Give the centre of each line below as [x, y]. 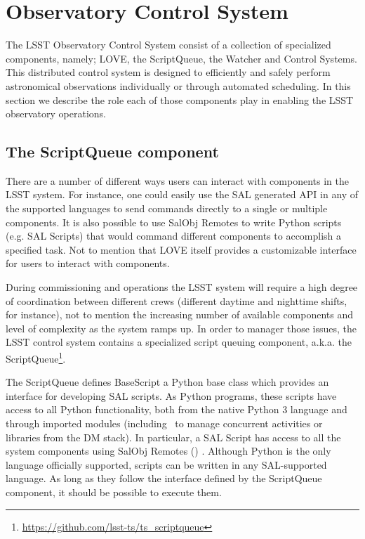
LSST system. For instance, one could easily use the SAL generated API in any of [182, 194]
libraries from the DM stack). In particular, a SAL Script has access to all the [173, 437]
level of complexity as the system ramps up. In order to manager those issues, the [181, 328]
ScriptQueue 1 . [36, 357]
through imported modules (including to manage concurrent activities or [164, 423]
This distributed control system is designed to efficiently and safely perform [168, 72]
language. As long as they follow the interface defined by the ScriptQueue [164, 478]
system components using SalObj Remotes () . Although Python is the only [168, 451]
